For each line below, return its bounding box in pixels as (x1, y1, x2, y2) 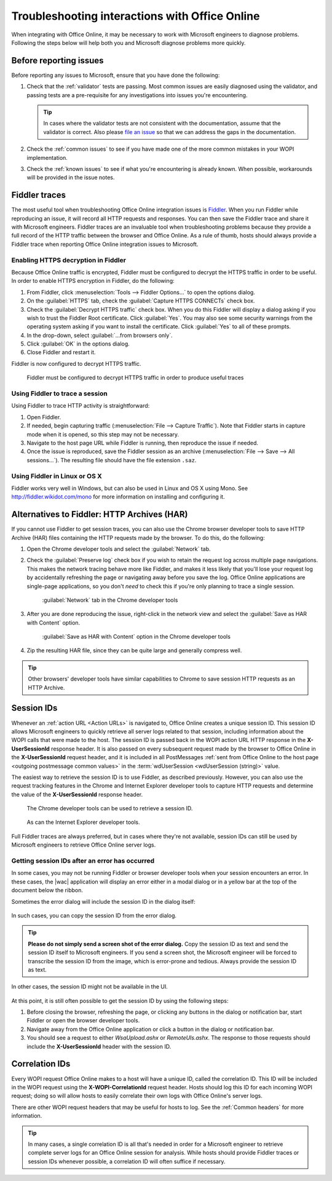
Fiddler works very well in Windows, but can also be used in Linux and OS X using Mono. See (11, 484, 248, 492)
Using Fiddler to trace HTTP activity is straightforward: (11, 402, 150, 409)
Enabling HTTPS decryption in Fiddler (11, 256, 126, 264)
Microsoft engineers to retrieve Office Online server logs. (11, 841, 156, 848)
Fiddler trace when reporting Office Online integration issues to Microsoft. (11, 240, 199, 248)
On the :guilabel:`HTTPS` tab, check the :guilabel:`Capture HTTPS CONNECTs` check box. (26, 297, 255, 304)
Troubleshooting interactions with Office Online (11, 9, 260, 23)
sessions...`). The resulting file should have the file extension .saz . (26, 456, 197, 464)
